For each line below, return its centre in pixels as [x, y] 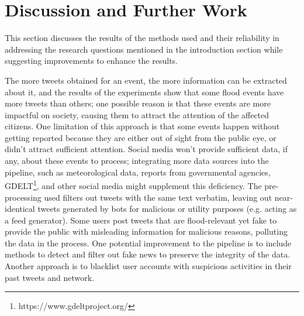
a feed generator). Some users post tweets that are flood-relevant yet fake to [141, 220]
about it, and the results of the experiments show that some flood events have [144, 92]
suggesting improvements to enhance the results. [91, 61]
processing [23, 197]
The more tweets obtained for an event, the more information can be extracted [146, 80]
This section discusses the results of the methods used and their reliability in [142, 38]
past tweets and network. [50, 277]
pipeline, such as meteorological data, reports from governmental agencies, [138, 172]
